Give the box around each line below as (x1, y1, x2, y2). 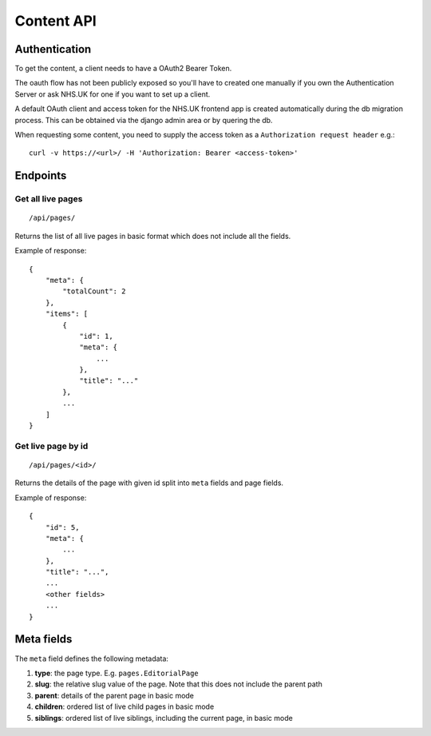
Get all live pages (14, 193, 83, 205)
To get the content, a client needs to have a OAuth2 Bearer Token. (14, 64, 232, 74)
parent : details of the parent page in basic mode (34, 690, 195, 700)
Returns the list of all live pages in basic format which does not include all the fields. (14, 231, 291, 241)
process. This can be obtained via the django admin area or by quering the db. (14, 115, 273, 125)
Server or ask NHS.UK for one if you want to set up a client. (14, 89, 211, 99)
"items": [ (45, 309, 89, 319)
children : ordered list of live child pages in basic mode (34, 702, 215, 711)
